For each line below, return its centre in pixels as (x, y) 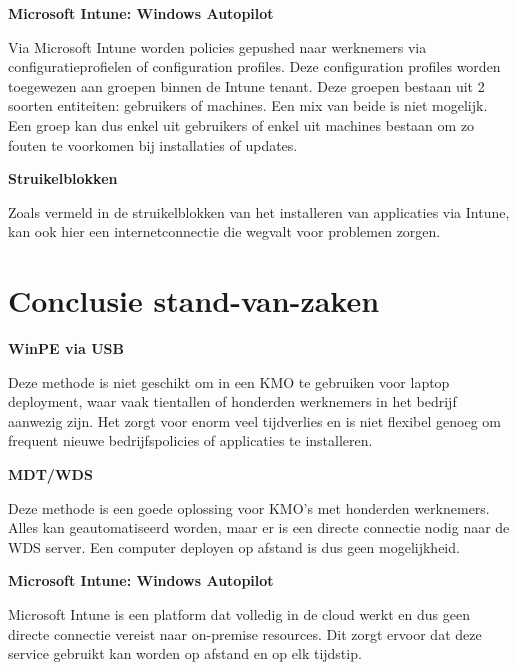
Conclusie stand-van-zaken (194, 300)
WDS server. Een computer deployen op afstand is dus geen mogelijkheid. (234, 546)
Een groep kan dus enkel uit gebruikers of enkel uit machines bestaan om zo (241, 124)
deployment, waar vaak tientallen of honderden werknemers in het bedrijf (232, 401)
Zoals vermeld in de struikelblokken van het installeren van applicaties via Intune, (259, 211)
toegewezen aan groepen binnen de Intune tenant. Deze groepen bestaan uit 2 (246, 85)
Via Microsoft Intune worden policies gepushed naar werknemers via (217, 46)
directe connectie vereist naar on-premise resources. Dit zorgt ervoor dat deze (245, 633)
